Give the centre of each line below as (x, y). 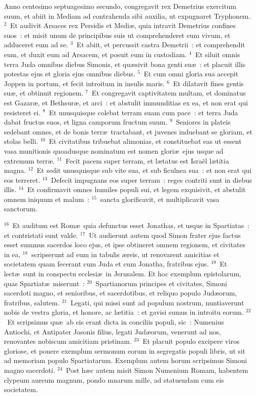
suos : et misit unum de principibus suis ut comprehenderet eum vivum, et (117, 35)
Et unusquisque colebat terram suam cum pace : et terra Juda (144, 112)
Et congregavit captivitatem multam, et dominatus (169, 93)
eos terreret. (22, 180)
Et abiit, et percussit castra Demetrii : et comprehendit (161, 45)
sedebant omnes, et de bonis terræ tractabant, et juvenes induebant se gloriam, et (128, 131)
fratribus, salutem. (32, 302)
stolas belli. (21, 141)
